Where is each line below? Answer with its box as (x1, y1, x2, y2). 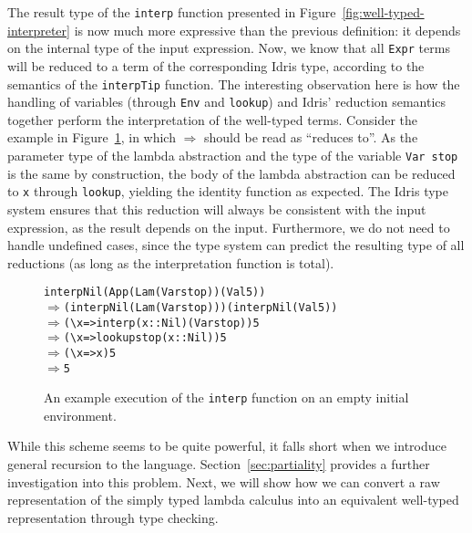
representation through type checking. (7, 507, 219, 527)
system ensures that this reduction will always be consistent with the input (7, 199, 426, 218)
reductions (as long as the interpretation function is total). (7, 253, 334, 272)
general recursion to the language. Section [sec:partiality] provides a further (7, 455, 430, 474)
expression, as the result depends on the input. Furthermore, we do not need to (7, 217, 450, 236)
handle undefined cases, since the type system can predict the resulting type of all (7, 235, 465, 255)
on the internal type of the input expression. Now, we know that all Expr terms (7, 38, 450, 57)
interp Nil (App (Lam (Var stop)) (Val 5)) (44, 286, 266, 299)
